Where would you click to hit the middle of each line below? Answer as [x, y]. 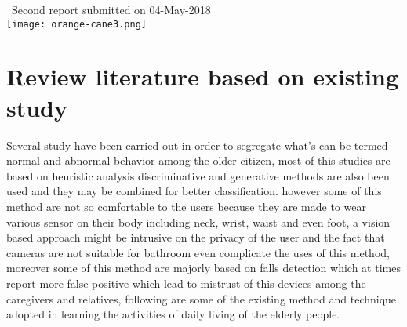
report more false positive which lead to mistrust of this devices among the [186, 283]
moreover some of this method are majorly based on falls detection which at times [203, 268]
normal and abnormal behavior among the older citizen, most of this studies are [198, 160]
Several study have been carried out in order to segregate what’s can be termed [197, 145]
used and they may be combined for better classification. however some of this [194, 191]
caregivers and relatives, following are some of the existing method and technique [202, 298]
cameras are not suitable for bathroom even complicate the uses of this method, [198, 252]
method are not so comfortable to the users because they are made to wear [186, 206]
